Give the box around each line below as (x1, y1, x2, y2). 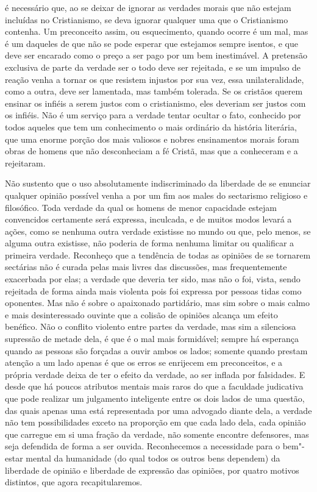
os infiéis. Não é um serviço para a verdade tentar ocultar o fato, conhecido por (5, 109, 301, 121)
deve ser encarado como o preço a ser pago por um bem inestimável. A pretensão (5, 49, 307, 62)
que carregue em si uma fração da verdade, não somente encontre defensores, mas (5, 427, 309, 440)
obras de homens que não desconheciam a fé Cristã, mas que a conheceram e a (5, 144, 298, 157)
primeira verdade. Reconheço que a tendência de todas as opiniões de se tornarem (5, 248, 311, 261)
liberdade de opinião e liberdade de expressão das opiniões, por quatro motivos (5, 463, 299, 476)
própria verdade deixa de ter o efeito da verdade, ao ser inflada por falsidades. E (5, 368, 305, 380)
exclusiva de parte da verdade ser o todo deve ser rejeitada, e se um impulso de (5, 60, 301, 73)
